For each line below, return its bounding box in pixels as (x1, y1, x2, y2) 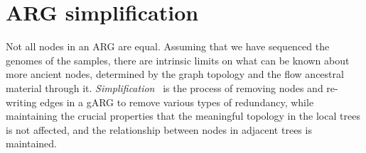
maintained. (6, 136, 57, 151)
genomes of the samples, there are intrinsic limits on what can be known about (6, 52, 350, 67)
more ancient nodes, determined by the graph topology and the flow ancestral (6, 67, 344, 81)
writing (6, 94, 37, 109)
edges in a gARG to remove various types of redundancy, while (40, 94, 314, 109)
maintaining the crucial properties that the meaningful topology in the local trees (6, 108, 360, 123)
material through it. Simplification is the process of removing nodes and (6, 80, 323, 95)
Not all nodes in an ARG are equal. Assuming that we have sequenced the (6, 39, 330, 54)
